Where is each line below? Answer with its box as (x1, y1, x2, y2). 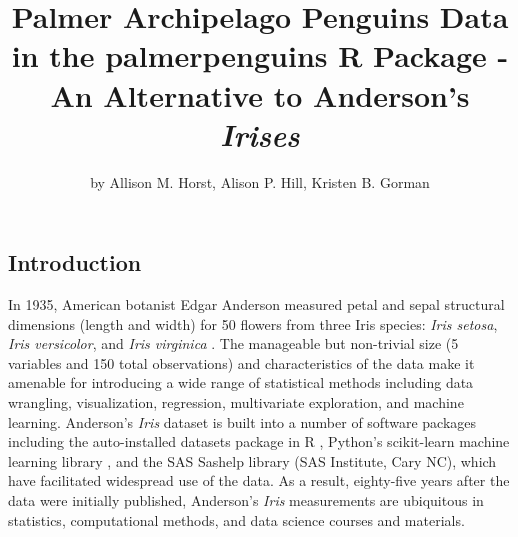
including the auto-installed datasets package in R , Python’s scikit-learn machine (8, 431, 510, 452)
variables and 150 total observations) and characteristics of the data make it (8, 352, 475, 373)
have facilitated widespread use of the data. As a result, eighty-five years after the (8, 470, 510, 491)
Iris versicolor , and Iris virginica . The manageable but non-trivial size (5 (8, 333, 459, 354)
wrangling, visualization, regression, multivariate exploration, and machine (8, 392, 464, 413)
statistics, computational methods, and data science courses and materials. (8, 509, 465, 530)
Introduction (8, 247, 142, 278)
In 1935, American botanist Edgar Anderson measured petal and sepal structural (8, 294, 505, 315)
